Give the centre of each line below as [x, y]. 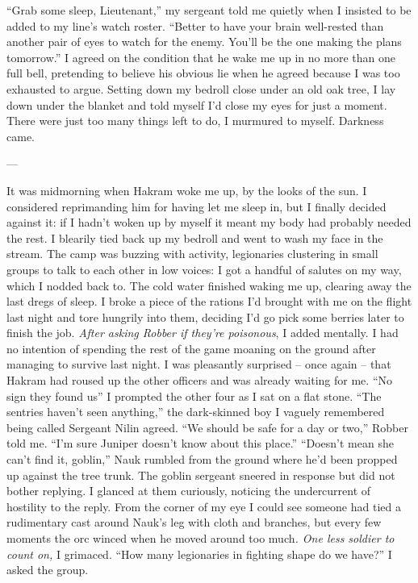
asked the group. [48, 570]
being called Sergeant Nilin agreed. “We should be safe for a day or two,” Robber [207, 427]
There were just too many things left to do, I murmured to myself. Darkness [195, 121]
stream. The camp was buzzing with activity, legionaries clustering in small [192, 254]
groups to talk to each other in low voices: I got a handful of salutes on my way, [204, 269]
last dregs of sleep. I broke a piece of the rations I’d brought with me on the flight [209, 301]
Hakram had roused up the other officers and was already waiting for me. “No [200, 380]
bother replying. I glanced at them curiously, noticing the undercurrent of [189, 491]
